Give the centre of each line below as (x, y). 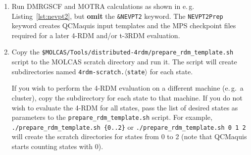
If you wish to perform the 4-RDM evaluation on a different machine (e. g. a (127, 88)
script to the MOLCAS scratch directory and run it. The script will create (124, 62)
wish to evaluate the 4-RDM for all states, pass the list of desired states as (125, 107)
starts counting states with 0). (57, 146)
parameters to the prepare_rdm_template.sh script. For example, (112, 117)
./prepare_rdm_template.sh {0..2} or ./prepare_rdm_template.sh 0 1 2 (129, 127)
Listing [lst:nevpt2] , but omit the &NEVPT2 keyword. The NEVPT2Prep (117, 16)
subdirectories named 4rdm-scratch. (68, 71)
